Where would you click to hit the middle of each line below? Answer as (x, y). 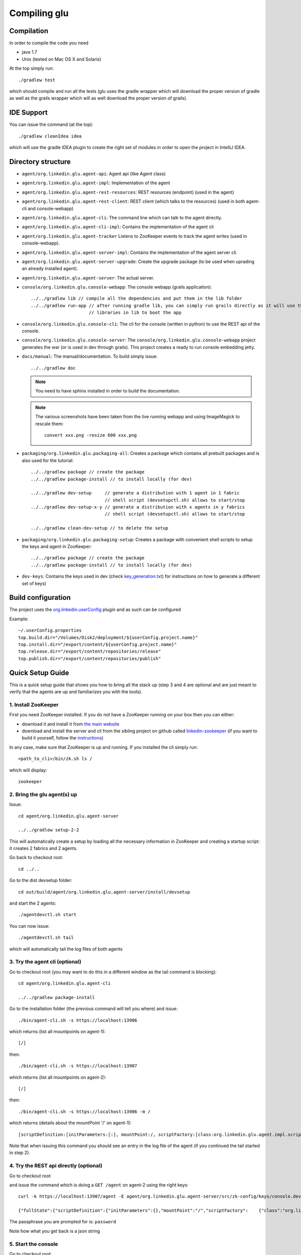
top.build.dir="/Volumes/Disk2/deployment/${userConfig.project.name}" (108, 637)
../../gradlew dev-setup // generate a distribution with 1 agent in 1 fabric (135, 493)
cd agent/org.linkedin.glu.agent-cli (65, 983)
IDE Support (28, 113)
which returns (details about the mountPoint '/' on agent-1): (70, 1123)
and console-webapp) (51, 208)
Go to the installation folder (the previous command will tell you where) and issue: (94, 1009)
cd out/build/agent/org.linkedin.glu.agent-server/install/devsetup (104, 892)
